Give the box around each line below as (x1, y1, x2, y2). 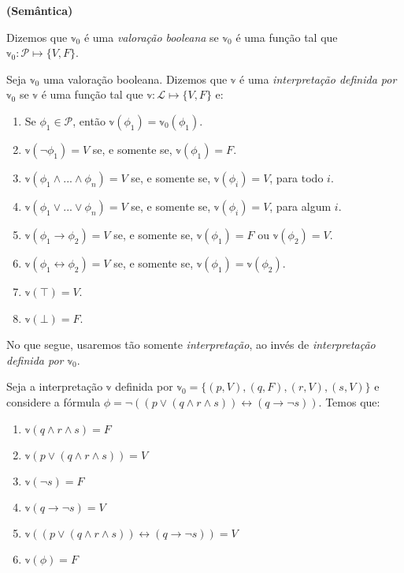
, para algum (269, 197, 332, 214)
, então (72, 112, 106, 129)
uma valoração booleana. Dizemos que (43, 70, 228, 87)
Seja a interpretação (6, 378, 103, 395)
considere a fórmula (6, 393, 101, 410)
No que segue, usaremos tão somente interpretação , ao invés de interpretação (6, 336, 376, 353)
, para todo (269, 169, 324, 185)
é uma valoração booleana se (83, 28, 219, 45)
